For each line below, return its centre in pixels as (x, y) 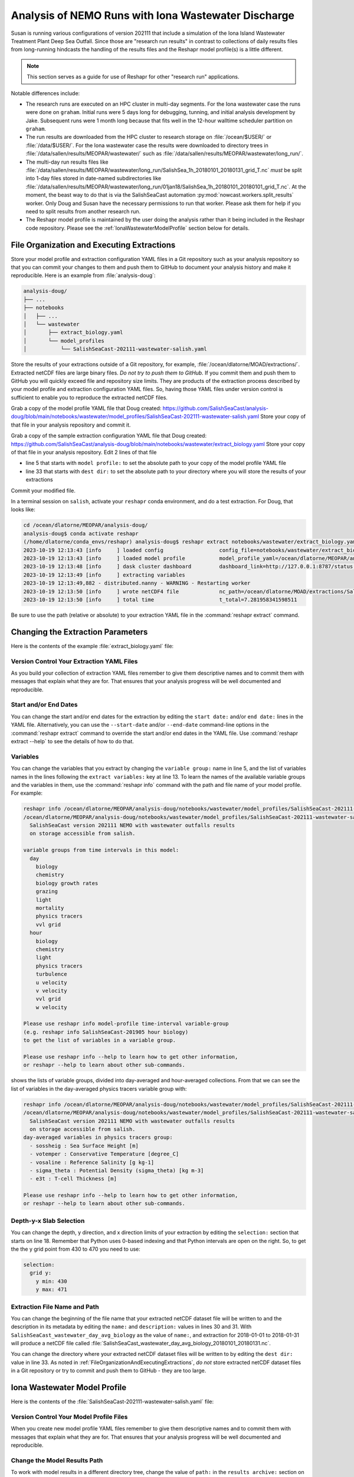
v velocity (51, 990)
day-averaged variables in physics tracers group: (98, 1138)
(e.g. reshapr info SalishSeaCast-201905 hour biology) (106, 1032)
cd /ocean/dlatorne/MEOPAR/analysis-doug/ (86, 525)
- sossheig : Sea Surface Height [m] (84, 1146)
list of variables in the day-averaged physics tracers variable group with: (99, 1089)
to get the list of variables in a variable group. (100, 1040)
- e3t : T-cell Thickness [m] (73, 1179)
